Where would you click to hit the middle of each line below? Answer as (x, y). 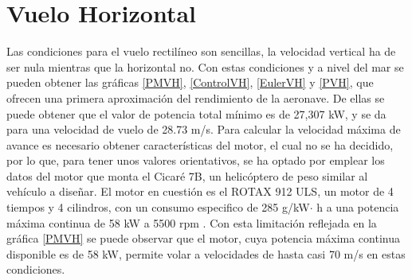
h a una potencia (358, 207)
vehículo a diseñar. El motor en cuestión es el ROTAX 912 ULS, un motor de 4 (200, 191)
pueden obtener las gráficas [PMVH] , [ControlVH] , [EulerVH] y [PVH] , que (190, 82)
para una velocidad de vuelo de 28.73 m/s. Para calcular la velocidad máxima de (204, 129)
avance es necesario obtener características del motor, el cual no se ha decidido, (200, 144)
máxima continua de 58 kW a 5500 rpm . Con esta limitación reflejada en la (192, 222)
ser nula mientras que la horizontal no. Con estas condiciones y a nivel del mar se (205, 66)
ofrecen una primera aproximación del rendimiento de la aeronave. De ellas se (196, 97)
